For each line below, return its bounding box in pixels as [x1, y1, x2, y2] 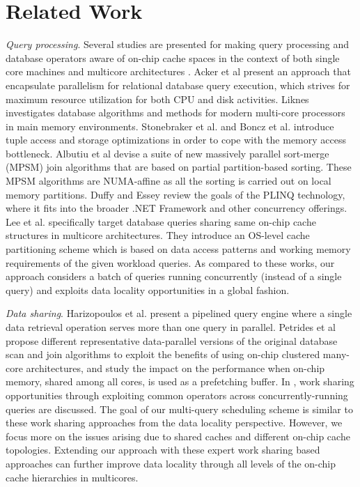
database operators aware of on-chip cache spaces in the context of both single [6, 50, 340, 65]
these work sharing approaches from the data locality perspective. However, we [6, 415, 343, 430]
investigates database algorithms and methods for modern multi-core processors [6, 105, 345, 120]
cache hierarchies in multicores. [6, 470, 139, 484]
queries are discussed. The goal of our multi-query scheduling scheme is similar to [6, 401, 353, 416]
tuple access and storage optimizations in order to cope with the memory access [6, 132, 346, 147]
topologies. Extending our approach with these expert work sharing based [6, 442, 320, 457]
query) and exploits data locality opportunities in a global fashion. [6, 282, 290, 297]
